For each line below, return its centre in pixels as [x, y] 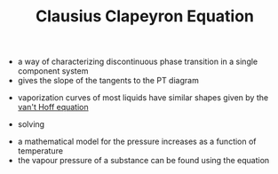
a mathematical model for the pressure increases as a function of [137, 142]
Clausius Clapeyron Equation [145, 16]
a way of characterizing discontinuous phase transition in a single [138, 62]
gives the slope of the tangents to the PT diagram [108, 81]
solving [31, 124]
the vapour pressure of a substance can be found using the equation [143, 161]
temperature [40, 151]
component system [53, 71]
